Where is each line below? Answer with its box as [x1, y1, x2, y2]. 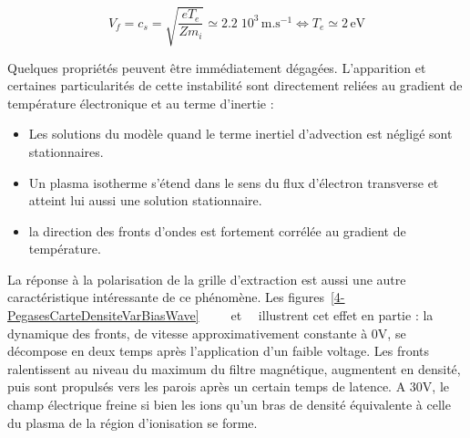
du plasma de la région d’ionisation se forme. [7, 412, 258, 432]
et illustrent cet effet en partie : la [230, 306, 434, 325]
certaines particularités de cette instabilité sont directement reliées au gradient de [7, 76, 463, 95]
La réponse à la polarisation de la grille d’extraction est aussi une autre [7, 269, 406, 288]
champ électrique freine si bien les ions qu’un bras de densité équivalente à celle [7, 395, 451, 414]
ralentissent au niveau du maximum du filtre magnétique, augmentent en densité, [7, 359, 461, 378]
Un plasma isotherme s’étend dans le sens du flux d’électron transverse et [28, 172, 439, 192]
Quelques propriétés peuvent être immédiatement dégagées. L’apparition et [7, 57, 426, 77]
